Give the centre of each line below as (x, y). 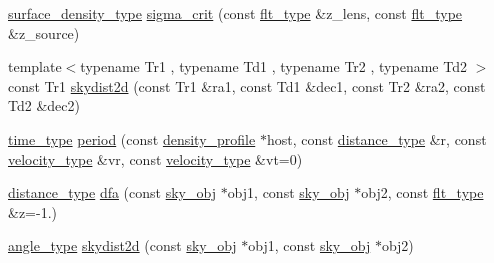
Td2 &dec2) (44, 105)
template (35, 66)
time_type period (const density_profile (132, 138)
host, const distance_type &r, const (376, 138)
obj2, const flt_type (422, 192)
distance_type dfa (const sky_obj (112, 192)
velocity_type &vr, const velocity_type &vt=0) (155, 158)
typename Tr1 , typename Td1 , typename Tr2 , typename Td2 (273, 66)
